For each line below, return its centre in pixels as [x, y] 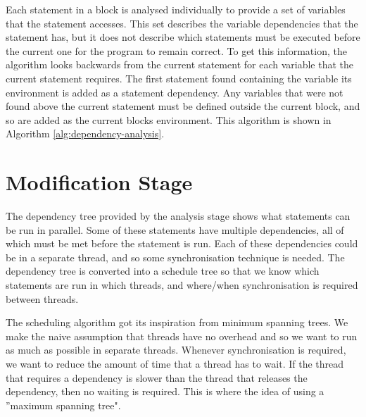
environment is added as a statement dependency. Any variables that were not [175, 92]
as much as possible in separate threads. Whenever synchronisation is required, [176, 350]
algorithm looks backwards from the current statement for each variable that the [179, 64]
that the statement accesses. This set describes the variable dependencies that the [182, 23]
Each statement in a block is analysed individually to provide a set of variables [176, 9]
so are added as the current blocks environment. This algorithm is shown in [169, 119]
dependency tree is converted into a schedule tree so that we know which [163, 271]
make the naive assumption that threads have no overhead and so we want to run [182, 336]
